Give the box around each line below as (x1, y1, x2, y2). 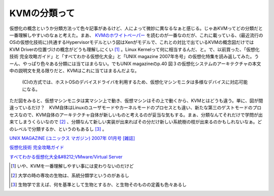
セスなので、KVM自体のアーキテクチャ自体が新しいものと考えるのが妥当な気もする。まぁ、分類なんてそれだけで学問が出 (9, 112, 263, 118)
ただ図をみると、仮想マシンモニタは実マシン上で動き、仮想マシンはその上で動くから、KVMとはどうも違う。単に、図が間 (9, 97, 263, 104)
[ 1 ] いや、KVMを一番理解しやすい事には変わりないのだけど (11, 163, 134, 169)
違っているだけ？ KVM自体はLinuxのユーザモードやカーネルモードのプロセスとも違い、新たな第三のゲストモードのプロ (9, 105, 262, 111)
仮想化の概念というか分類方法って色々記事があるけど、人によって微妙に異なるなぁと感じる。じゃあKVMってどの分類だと (9, 25, 263, 31)
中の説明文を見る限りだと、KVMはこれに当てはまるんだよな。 (9, 67, 140, 73)
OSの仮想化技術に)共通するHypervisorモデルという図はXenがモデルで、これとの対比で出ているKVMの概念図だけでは (9, 39, 254, 45)
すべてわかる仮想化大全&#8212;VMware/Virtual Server (9, 154, 123, 160)
